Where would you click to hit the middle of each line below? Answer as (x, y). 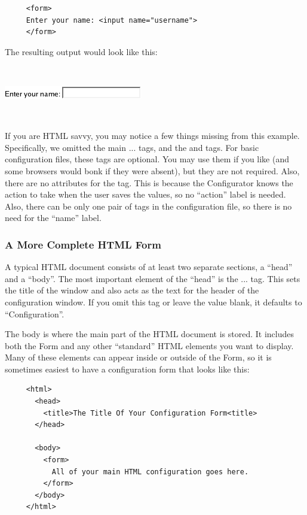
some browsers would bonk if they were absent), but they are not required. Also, (152, 170)
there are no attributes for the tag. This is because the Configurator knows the (149, 182)
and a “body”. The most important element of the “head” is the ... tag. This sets (153, 278)
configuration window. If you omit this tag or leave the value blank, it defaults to (153, 302)
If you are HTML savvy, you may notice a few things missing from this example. (152, 136)
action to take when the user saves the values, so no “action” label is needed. (145, 194)
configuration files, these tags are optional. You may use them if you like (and (147, 159)
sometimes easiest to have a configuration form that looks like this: (127, 369)
